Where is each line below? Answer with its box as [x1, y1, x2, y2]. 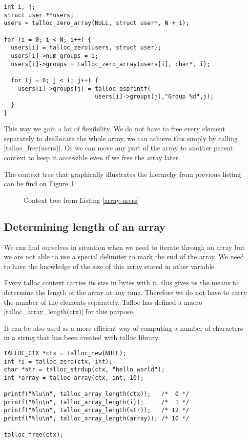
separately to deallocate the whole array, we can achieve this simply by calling [4, 133, 238, 143]
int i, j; [4, 3, 36, 10]
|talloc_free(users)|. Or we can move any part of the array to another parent [4, 143, 233, 153]
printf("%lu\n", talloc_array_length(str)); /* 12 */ [4, 407, 189, 414]
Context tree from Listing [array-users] [23, 195, 139, 205]
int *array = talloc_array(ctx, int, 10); [4, 374, 144, 381]
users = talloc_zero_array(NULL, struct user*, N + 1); [4, 20, 189, 27]
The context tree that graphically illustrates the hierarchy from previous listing [4, 169, 241, 179]
